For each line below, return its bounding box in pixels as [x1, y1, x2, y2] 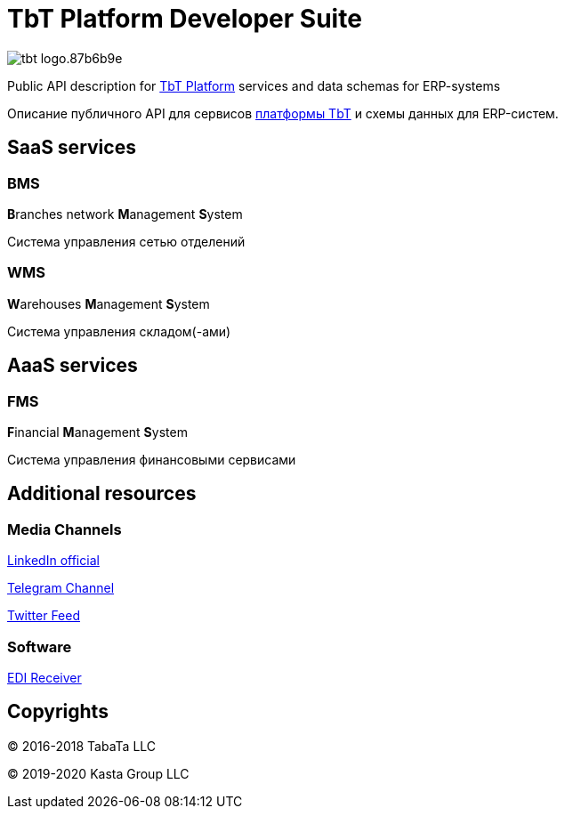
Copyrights [7, 700, 109, 723]
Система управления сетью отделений [7, 233, 246, 249]
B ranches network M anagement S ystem [7, 206, 243, 222]
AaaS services [7, 354, 138, 377]
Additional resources [7, 482, 197, 505]
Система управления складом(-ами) [7, 323, 231, 339]
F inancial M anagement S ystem [7, 424, 188, 440]
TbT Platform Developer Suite [7, 4, 362, 34]
